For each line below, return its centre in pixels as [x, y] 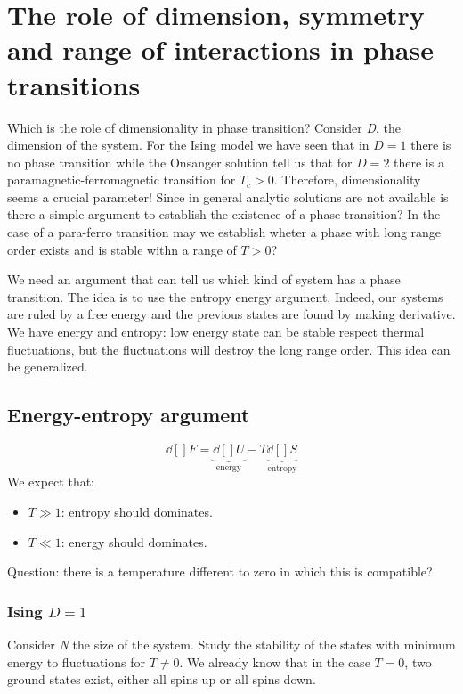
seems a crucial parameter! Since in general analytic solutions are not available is [228, 196]
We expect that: [51, 482]
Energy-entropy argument [129, 415]
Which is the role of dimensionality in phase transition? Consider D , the [204, 127]
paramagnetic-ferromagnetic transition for [122, 180]
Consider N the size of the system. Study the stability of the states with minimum [231, 645]
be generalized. [48, 367]
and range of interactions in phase [220, 49]
